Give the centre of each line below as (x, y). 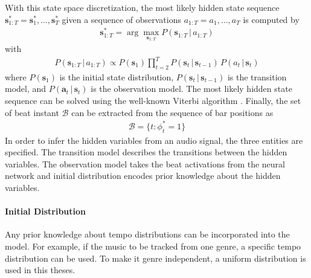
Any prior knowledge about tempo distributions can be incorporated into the (147, 234)
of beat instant (32, 112)
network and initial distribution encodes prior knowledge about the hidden (143, 176)
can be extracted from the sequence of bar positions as (172, 112)
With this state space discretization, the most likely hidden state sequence (142, 7)
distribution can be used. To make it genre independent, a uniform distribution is (155, 258)
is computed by (271, 19)
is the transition (257, 76)
